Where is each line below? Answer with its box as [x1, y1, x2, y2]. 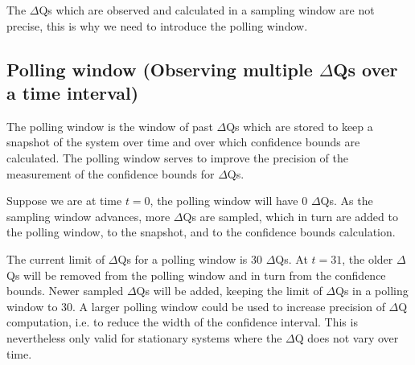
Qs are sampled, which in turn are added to [183, 207, 398, 224]
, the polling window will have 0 [150, 192, 308, 209]
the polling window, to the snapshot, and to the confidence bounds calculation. [6, 224, 396, 240]
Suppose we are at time [6, 192, 122, 209]
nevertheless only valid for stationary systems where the [6, 329, 282, 346]
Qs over [333, 56, 398, 81]
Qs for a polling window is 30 [117, 250, 263, 267]
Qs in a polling [335, 282, 409, 299]
